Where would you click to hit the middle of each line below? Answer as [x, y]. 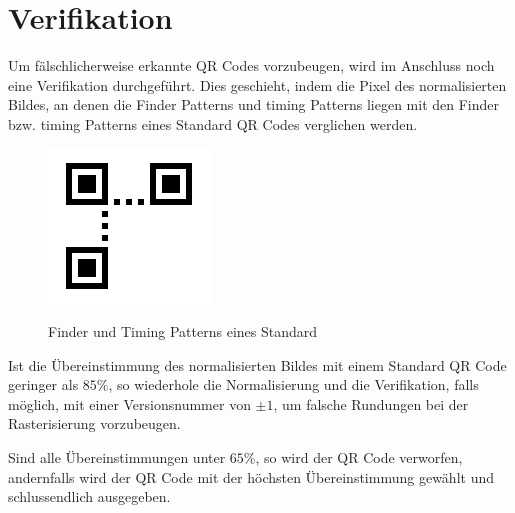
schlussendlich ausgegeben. [89, 496]
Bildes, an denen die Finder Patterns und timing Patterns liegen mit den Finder [254, 104]
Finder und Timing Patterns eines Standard [183, 331]
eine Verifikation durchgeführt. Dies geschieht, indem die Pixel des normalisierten [257, 84]
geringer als [43, 384]
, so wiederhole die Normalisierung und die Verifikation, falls [293, 384]
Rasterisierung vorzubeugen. [94, 423]
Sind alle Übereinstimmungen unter [117, 457]
